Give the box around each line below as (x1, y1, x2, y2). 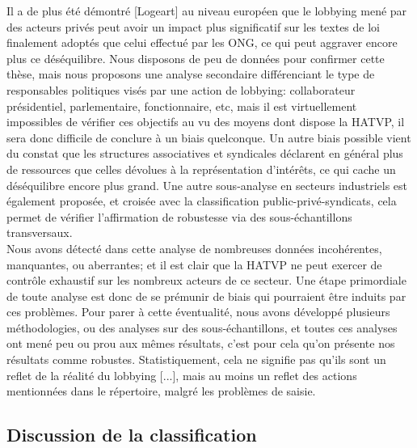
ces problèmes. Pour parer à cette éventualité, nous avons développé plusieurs (6, 303, 390, 320)
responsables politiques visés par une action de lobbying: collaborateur (6, 81, 356, 98)
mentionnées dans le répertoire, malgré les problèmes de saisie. (6, 382, 316, 399)
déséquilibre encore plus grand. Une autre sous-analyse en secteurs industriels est (6, 176, 408, 193)
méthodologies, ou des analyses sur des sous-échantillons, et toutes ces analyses (6, 319, 398, 336)
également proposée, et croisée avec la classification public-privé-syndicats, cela (6, 192, 397, 209)
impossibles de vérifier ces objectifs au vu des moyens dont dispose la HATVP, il (6, 113, 405, 130)
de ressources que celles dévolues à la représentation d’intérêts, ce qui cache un (6, 160, 396, 177)
